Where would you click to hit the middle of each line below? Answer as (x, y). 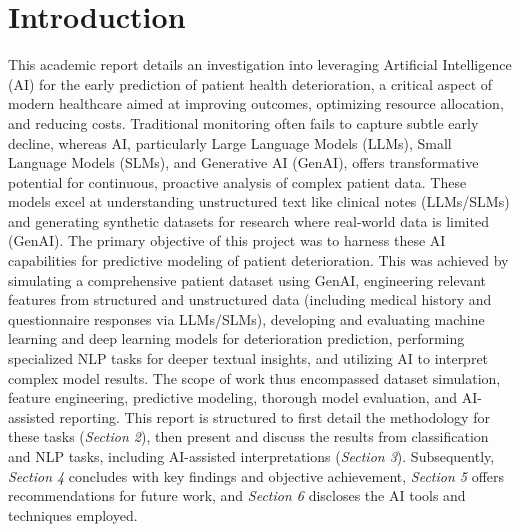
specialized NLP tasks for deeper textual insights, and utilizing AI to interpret (248, 358)
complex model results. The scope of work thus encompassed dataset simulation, (254, 377)
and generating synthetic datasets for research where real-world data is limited (248, 220)
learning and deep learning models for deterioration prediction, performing (236, 338)
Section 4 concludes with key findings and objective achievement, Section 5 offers (256, 475)
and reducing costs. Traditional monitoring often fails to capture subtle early (243, 122)
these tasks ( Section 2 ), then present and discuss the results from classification (248, 436)
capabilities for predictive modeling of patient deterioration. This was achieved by (258, 260)
